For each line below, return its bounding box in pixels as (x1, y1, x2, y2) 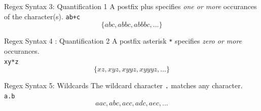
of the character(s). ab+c (4, 11, 81, 21)
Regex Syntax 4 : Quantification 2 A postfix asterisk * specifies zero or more (4, 35, 242, 46)
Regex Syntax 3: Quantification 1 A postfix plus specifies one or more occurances (4, 1, 257, 11)
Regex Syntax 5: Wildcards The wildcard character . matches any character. (4, 80, 243, 91)
